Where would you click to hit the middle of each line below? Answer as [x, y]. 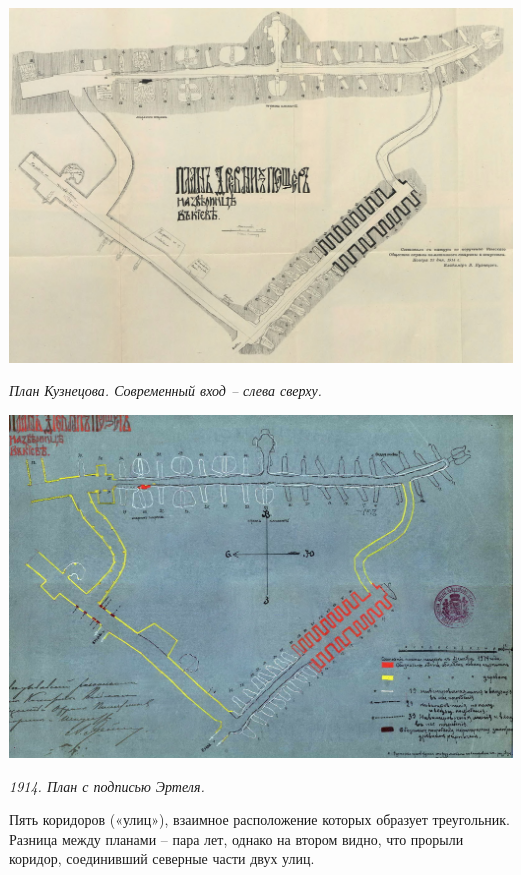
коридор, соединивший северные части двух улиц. [162, 858]
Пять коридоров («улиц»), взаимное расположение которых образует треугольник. [259, 819]
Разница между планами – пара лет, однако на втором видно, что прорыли [236, 838]
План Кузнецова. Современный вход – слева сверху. [165, 390]
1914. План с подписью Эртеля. [107, 785]
